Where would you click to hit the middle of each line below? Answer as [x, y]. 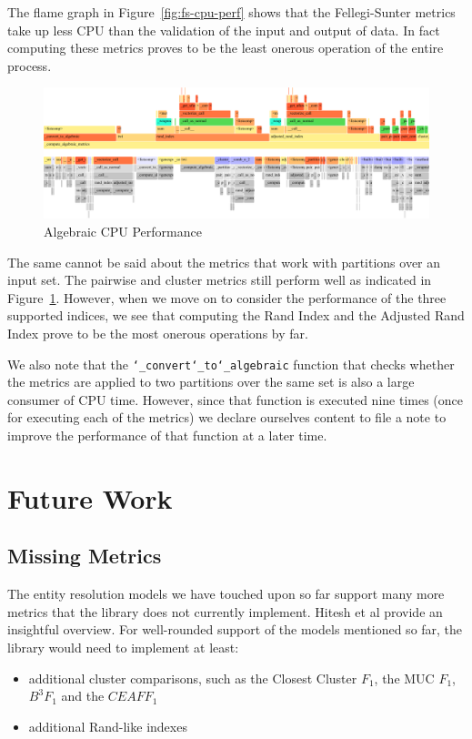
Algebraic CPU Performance [123, 232]
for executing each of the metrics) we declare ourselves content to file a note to [227, 417]
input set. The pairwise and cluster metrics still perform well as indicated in [220, 280]
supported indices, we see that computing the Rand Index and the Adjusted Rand [236, 315]
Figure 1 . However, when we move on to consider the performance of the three [227, 297]
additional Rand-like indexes [108, 726]
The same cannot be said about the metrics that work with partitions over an [224, 262]
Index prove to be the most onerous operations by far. [158, 334]
